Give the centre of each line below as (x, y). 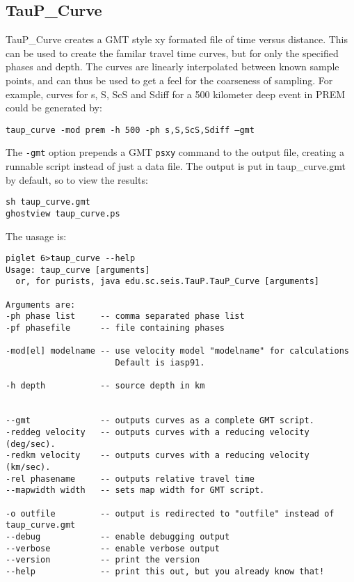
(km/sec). (28, 467)
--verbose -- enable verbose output (113, 548)
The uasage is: (36, 236)
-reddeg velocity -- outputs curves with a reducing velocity (158, 433)
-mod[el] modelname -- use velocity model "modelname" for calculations (177, 351)
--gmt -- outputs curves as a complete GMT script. (160, 421)
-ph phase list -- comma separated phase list (125, 316)
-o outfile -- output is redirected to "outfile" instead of (170, 513)
